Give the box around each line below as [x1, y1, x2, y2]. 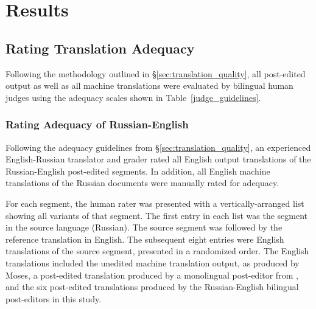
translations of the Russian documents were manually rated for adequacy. [5, 176, 279, 189]
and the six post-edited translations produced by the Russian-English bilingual [5, 280, 299, 293]
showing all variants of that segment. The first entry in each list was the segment [5, 209, 308, 221]
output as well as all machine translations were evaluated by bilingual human [5, 79, 293, 92]
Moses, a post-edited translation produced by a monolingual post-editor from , [5, 268, 298, 281]
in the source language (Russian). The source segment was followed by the [5, 221, 283, 234]
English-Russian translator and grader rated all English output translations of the [5, 153, 311, 165]
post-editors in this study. [5, 292, 102, 305]
